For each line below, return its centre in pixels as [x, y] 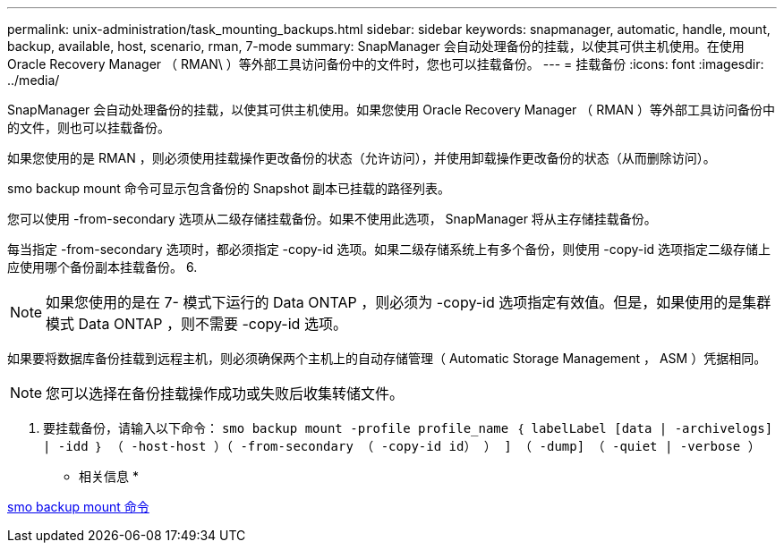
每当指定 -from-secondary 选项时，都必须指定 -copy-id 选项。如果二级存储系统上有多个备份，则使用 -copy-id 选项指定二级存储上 [389, 249]
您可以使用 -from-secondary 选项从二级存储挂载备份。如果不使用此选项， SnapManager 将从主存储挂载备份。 [332, 219]
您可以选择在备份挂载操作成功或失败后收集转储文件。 [225, 393]
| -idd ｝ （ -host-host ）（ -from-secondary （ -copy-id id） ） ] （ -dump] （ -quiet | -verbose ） [402, 446]
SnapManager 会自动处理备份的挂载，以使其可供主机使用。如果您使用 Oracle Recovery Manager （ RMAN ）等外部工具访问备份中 [392, 110]
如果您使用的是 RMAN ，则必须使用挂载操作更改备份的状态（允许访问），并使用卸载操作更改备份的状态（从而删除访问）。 [362, 158]
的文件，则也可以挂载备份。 [89, 127]
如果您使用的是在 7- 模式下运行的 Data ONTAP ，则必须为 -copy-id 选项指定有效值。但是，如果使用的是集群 [409, 302]
